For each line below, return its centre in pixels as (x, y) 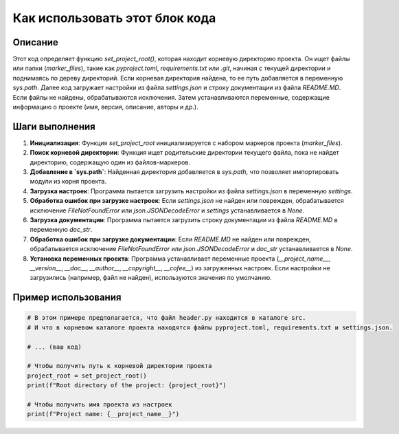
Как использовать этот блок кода (114, 18)
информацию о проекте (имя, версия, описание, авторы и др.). (105, 107)
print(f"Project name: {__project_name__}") (103, 414)
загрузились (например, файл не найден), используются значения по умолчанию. (151, 278)
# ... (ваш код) (55, 347)
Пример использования (67, 297)
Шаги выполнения (54, 126)
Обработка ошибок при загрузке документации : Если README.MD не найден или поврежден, (171, 239)
